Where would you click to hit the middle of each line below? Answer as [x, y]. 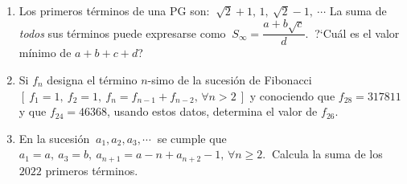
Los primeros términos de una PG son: [114, 10]
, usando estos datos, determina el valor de [212, 111]
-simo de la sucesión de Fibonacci [230, 79]
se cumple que [192, 138]
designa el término [92, 79]
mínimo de [45, 53]
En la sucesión [54, 138]
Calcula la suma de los [327, 154]
